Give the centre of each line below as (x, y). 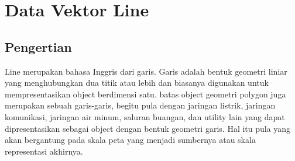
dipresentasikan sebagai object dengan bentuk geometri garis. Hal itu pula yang (148, 128)
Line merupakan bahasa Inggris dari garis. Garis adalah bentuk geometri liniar (146, 71)
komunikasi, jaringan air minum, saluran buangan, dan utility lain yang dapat (145, 116)
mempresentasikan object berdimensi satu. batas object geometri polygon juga (145, 94)
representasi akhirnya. (44, 151)
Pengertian (38, 46)
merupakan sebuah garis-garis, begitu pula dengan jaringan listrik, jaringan (140, 105)
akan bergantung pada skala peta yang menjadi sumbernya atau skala (130, 140)
